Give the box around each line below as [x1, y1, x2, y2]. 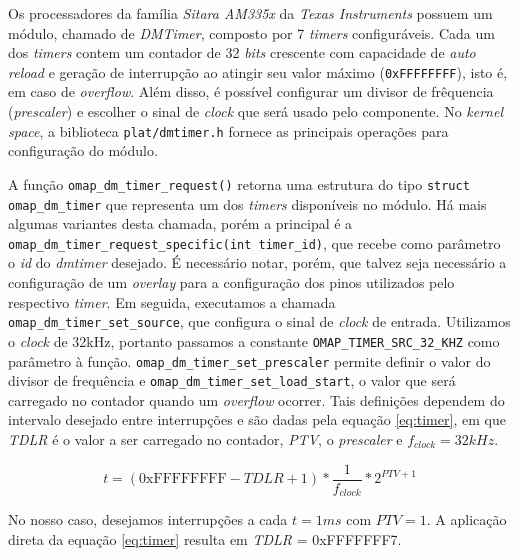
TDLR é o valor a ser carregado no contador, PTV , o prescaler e [8, 429, 403, 450]
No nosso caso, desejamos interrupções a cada [8, 509, 288, 530]
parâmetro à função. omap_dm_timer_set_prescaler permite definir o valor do [8, 350, 491, 371]
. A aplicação [426, 509, 507, 530]
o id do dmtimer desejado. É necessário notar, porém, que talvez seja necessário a [8, 252, 507, 273]
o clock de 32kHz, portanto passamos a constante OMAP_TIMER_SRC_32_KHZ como [8, 330, 500, 351]
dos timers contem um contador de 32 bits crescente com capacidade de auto [8, 42, 476, 63]
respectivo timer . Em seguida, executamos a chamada [8, 291, 336, 312]
